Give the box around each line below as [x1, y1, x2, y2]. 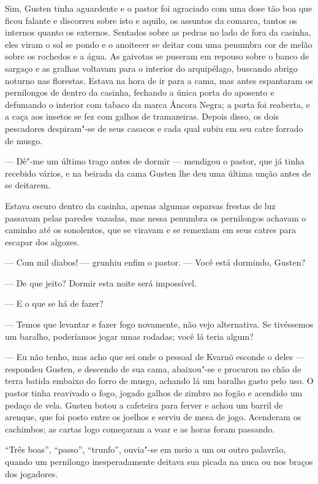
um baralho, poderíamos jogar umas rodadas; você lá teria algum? [5, 329, 254, 342]
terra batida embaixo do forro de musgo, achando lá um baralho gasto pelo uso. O [5, 374, 314, 387]
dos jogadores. [5, 467, 58, 480]
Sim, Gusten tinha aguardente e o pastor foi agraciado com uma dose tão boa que [5, 2, 312, 14]
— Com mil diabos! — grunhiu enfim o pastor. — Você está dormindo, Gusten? [5, 256, 306, 269]
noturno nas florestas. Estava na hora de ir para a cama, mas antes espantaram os [5, 74, 313, 86]
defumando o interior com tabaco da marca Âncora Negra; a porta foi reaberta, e [5, 98, 310, 110]
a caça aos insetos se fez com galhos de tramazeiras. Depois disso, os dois [5, 110, 279, 123]
